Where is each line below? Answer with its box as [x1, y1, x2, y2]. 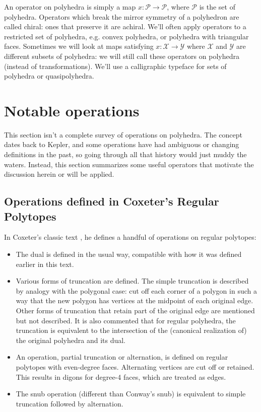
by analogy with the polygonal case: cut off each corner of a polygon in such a [16, 285, 257, 296]
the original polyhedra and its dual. [16, 334, 126, 345]
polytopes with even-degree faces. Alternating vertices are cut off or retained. [16, 361, 254, 372]
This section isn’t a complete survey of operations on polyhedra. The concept [4, 129, 242, 140]
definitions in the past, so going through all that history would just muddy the [4, 149, 247, 160]
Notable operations [4, 100, 140, 120]
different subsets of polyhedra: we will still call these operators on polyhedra [4, 50, 239, 61]
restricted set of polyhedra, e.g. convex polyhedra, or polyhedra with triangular [4, 31, 249, 41]
